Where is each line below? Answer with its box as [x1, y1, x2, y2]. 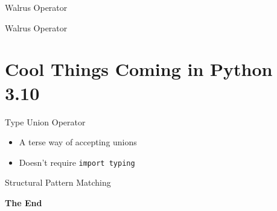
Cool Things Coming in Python [5, 57, 273, 81]
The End [5, 196, 42, 209]
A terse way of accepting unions [19, 136, 137, 148]
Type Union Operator [5, 115, 86, 128]
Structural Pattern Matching [5, 176, 111, 189]
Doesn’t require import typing [19, 156, 135, 168]
